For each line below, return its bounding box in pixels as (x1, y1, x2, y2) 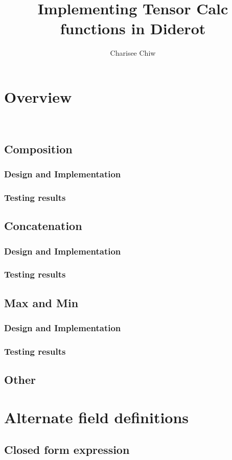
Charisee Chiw (110, 48, 156, 58)
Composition (4, 141, 73, 156)
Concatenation (4, 218, 82, 234)
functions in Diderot (60, 18, 206, 39)
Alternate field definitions (4, 406, 189, 427)
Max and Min (4, 294, 79, 310)
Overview (4, 86, 72, 107)
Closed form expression (4, 442, 130, 457)
